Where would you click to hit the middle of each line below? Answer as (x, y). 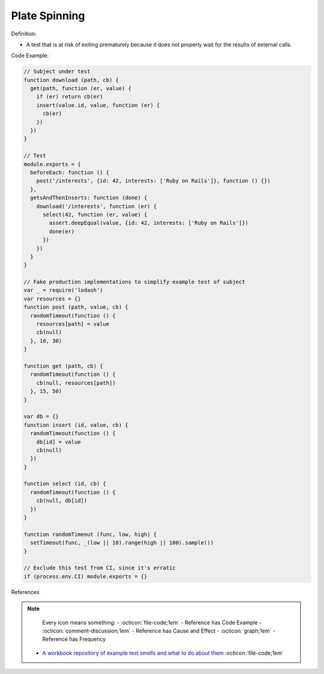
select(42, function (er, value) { (95, 214)
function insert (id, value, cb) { (76, 425)
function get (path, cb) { (63, 366)
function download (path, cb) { (71, 80)
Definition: (24, 34)
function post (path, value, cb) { (76, 307)
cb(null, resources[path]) (76, 383)
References (25, 592)
